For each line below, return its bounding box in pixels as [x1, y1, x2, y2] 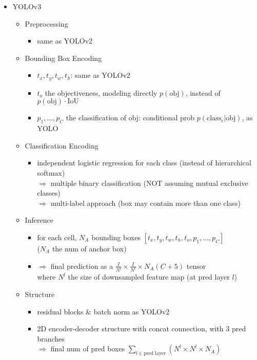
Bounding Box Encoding [25, 52, 102, 63]
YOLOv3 [12, 1, 42, 11]
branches [37, 333, 65, 344]
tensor [186, 260, 206, 271]
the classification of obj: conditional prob [66, 112, 195, 123]
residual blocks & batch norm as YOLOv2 [37, 306, 170, 316]
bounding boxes [91, 231, 141, 242]
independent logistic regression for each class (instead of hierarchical [37, 157, 251, 168]
